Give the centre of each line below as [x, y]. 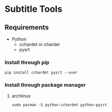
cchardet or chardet [39, 44]
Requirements [27, 27]
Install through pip [27, 62]
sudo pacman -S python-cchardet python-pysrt [59, 105]
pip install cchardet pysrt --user [41, 73]
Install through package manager [45, 85]
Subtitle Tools [34, 9]
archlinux [21, 96]
